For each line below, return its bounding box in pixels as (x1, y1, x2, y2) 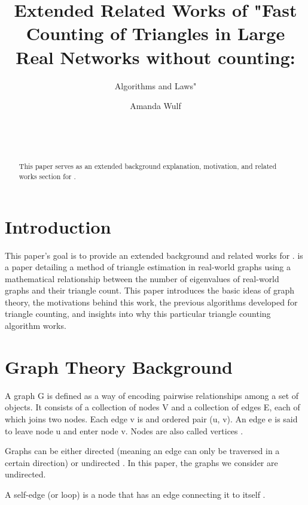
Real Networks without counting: (16, 44, 295, 69)
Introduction (5, 214, 111, 238)
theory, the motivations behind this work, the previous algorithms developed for (5, 295, 298, 308)
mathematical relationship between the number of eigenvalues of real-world (5, 272, 279, 285)
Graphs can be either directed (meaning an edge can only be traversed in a (5, 444, 280, 457)
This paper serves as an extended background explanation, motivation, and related (19, 161, 277, 171)
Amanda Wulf (130, 99, 181, 112)
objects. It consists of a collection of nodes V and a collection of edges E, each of (5, 401, 300, 413)
